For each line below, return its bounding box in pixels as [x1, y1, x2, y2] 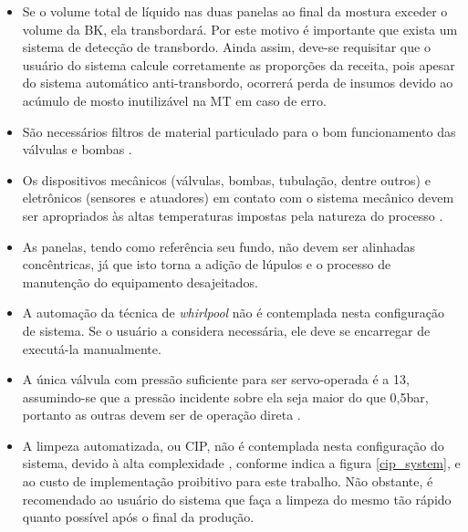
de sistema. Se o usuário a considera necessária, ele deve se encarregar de [22, 320, 431, 339]
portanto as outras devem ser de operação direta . [22, 405, 301, 424]
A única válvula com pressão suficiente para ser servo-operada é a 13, [22, 370, 410, 389]
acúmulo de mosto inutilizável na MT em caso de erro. [22, 90, 327, 110]
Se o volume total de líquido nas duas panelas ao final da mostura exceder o [22, 2, 448, 20]
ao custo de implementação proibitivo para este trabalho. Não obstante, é [22, 472, 433, 491]
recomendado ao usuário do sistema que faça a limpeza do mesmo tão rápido [22, 489, 452, 508]
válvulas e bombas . [22, 140, 132, 159]
